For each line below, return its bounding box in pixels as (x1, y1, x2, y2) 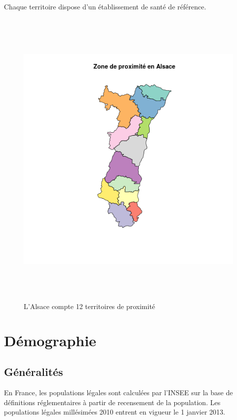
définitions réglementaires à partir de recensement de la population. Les (4, 397, 221, 407)
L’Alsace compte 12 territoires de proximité (24, 301, 156, 312)
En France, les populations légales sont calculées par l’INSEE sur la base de (4, 387, 233, 398)
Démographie (4, 330, 96, 350)
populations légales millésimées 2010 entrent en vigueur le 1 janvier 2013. (4, 407, 226, 417)
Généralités (4, 364, 63, 379)
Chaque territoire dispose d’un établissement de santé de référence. (4, 1, 206, 11)
